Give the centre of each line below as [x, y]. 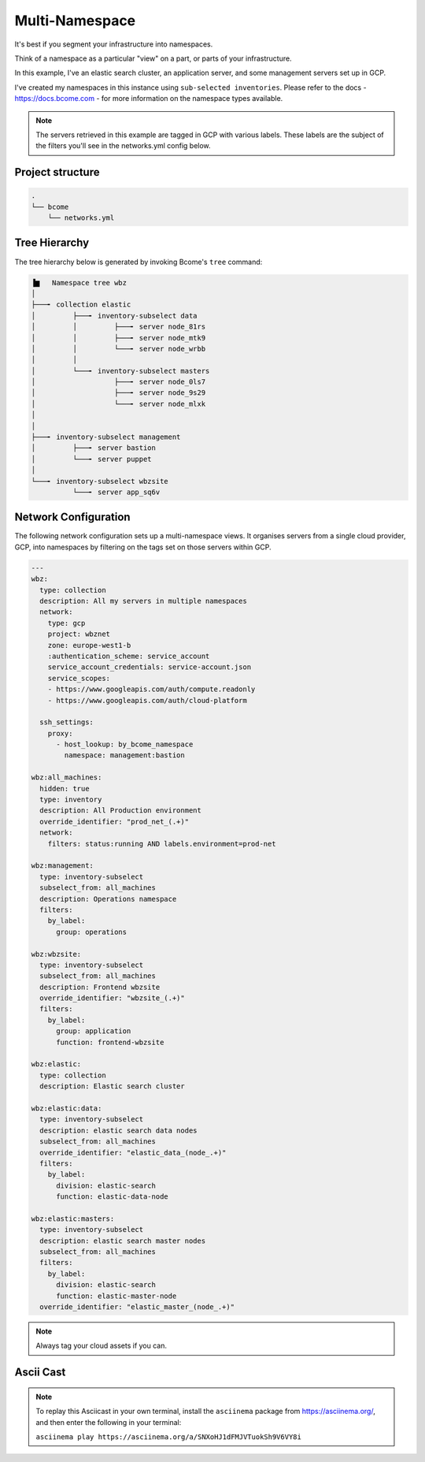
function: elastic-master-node [116, 1296]
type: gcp [67, 623]
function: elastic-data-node [112, 1197]
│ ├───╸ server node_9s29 [118, 393]
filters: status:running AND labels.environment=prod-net [162, 844]
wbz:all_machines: [67, 778]
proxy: [60, 733]
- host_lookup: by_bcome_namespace [125, 744]
